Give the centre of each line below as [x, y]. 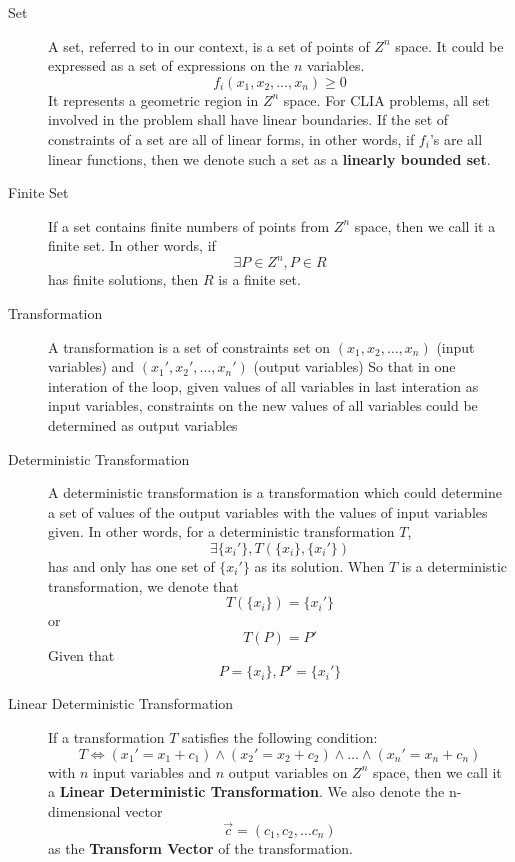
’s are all [456, 138]
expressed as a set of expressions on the [169, 65]
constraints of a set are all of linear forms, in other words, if [231, 138]
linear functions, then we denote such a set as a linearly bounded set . [269, 158]
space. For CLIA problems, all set [386, 99]
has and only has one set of [131, 565]
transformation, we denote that [143, 585]
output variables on [288, 771]
